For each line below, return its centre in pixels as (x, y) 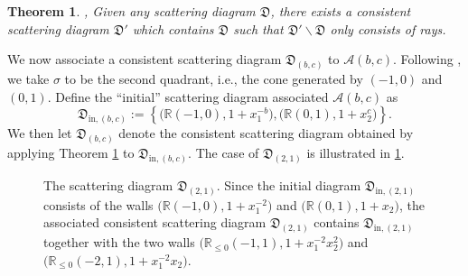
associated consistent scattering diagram (155, 222)
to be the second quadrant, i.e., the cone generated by (214, 79)
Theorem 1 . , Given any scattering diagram (131, 11)
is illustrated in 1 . (356, 153)
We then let (40, 133)
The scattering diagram (108, 184)
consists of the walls (98, 204)
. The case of (224, 153)
